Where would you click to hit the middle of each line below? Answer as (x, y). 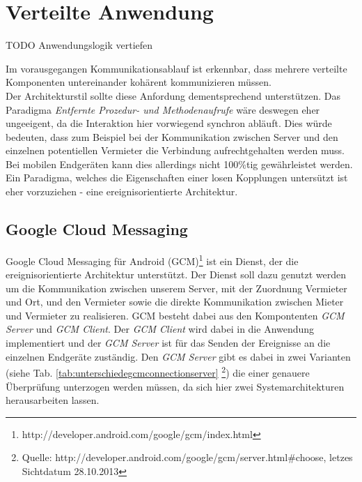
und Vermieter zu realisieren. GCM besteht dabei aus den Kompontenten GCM (175, 315)
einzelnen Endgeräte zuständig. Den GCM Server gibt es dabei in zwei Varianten (178, 356)
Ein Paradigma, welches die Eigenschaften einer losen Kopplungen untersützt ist (177, 178)
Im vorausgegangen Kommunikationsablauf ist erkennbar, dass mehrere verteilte (176, 68)
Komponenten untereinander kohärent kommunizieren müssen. (139, 82)
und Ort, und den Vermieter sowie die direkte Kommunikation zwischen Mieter (175, 302)
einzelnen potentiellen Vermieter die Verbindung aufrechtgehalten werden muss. (175, 150)
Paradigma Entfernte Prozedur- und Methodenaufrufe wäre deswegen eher (163, 109)
